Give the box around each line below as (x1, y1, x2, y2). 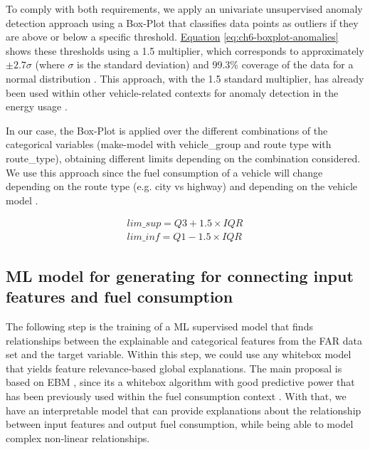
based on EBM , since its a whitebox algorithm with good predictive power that (6, 375, 355, 389)
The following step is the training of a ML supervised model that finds (6, 318, 313, 333)
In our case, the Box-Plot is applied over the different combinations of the (6, 122, 328, 137)
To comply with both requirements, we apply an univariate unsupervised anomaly (6, 1, 363, 16)
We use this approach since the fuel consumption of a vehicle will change (6, 164, 323, 179)
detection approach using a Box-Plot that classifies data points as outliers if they (6, 15, 359, 30)
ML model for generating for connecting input (6, 264, 354, 286)
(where (35, 57, 65, 72)
